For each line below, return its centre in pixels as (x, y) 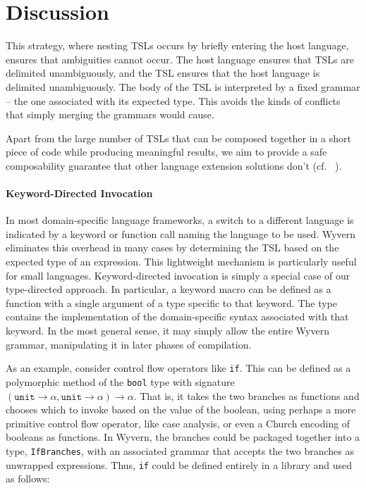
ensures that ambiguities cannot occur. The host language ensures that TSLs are (180, 59)
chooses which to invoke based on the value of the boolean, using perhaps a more (181, 409)
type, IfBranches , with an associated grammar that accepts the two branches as (180, 450)
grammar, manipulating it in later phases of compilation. (129, 344)
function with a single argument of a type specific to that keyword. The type (172, 302)
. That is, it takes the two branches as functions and (246, 395)
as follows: (28, 478)
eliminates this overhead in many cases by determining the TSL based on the (172, 248)
